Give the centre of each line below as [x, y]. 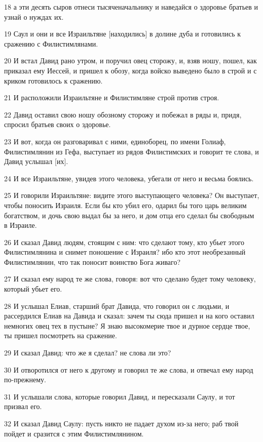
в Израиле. [21, 225]
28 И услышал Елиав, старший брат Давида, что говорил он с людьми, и [117, 306]
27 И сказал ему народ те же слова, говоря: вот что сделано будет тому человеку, [130, 279]
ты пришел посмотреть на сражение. [61, 335]
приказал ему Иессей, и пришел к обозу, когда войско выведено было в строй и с [130, 70]
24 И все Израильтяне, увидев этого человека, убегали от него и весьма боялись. [129, 178]
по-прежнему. [25, 379]
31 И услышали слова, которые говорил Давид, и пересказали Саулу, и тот [120, 396]
